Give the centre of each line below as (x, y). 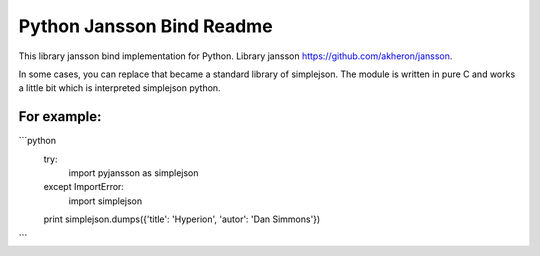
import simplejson (105, 201)
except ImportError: (84, 187)
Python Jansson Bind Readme (146, 26)
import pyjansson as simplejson (133, 173)
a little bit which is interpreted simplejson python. (119, 88)
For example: (60, 116)
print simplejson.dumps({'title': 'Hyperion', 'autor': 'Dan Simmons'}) (182, 219)
